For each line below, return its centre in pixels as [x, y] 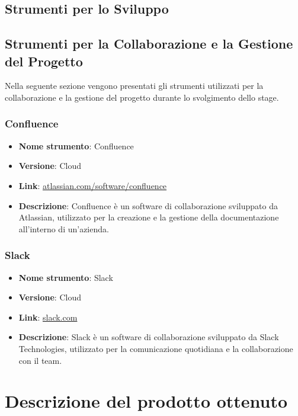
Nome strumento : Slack [66, 277]
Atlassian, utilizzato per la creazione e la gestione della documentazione [149, 217]
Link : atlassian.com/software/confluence [93, 185]
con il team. [40, 360]
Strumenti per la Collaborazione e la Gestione [149, 44]
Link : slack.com [48, 317]
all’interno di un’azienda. [64, 228]
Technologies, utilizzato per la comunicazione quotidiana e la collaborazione [156, 348]
